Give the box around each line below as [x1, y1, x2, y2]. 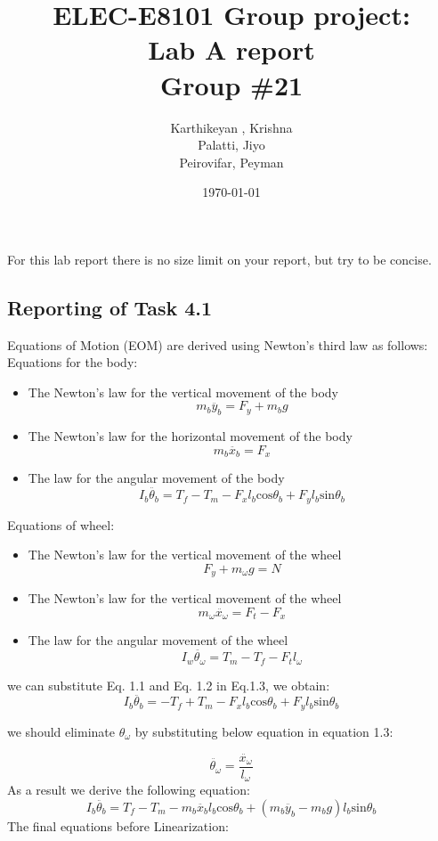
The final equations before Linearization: [7, 816, 229, 835]
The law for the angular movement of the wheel [28, 631, 288, 649]
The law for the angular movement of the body [28, 469, 285, 487]
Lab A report [148, 31, 315, 68]
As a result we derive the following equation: [7, 780, 250, 799]
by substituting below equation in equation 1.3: [134, 722, 393, 740]
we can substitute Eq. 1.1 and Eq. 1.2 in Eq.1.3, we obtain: [7, 675, 330, 694]
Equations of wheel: [7, 515, 115, 534]
